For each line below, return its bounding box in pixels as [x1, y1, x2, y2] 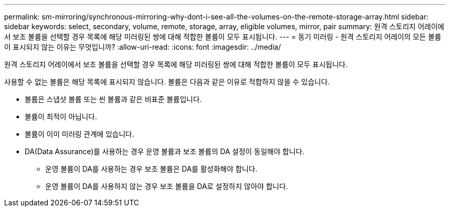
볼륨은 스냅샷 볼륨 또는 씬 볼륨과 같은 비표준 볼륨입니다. [25, 95, 202, 103]
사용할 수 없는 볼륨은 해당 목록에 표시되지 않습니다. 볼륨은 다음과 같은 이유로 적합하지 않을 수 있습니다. [4, 77, 330, 86]
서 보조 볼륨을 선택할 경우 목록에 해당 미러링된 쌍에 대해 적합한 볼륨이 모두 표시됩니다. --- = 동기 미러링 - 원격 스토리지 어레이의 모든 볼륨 [4, 32, 441, 41]
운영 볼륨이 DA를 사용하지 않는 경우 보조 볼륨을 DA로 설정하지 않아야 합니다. [45, 182, 288, 191]
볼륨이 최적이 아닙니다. [25, 112, 97, 121]
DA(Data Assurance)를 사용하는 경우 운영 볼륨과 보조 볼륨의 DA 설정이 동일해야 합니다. [25, 147, 305, 156]
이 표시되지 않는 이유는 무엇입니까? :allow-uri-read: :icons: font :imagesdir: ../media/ [4, 43, 281, 51]
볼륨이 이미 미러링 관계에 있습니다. [25, 130, 134, 138]
